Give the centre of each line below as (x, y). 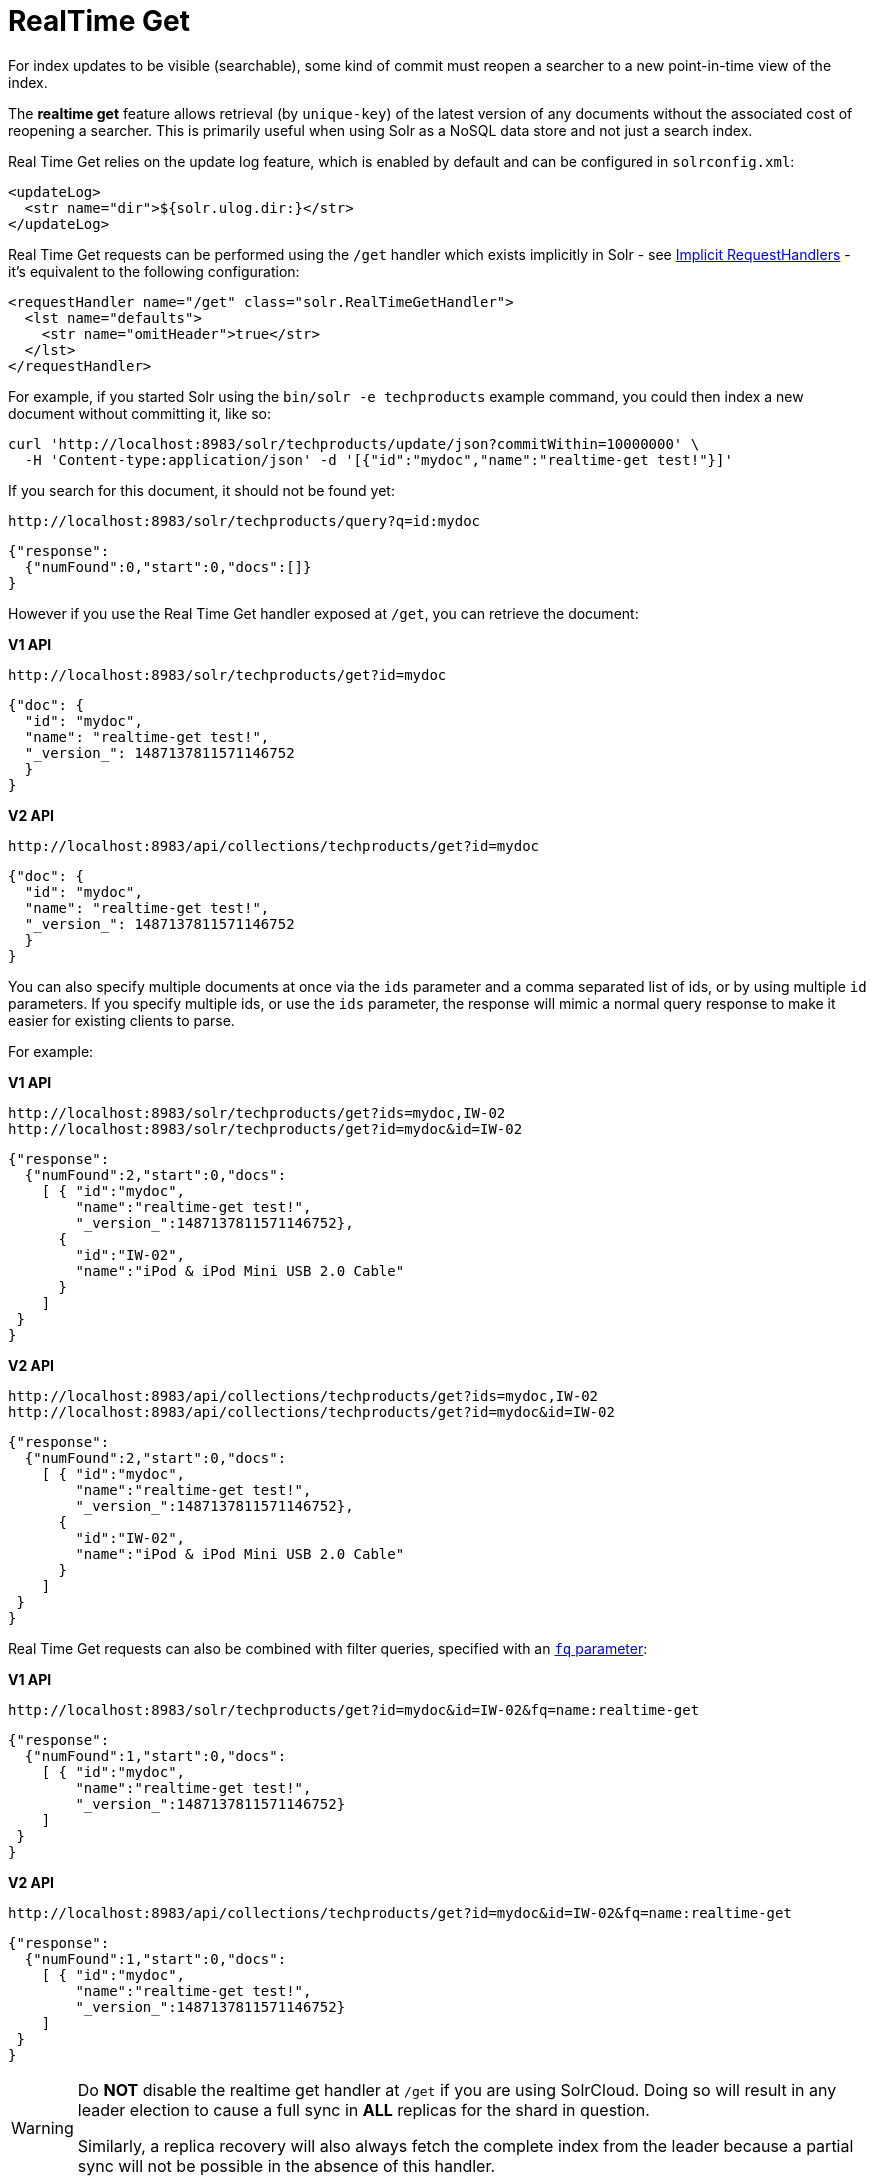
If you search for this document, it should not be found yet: (201, 490)
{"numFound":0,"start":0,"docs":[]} (168, 566)
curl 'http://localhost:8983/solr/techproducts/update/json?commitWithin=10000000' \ (354, 443)
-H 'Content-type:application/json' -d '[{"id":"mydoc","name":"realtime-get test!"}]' (378, 459)
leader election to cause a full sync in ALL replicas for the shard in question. (363, 2109)
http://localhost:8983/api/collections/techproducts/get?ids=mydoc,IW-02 (303, 1395)
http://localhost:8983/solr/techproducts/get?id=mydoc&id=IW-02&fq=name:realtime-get (354, 1709)
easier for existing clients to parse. (121, 1020)
